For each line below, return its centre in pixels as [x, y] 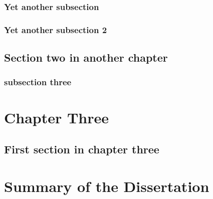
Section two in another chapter [86, 57]
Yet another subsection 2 [56, 29]
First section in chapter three [82, 149]
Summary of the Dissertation [107, 186]
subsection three [38, 82]
